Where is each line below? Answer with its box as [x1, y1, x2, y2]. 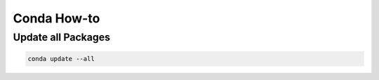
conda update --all [27, 55, 95, 62]
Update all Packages [13, 31, 111, 44]
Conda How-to [13, 11, 100, 26]
